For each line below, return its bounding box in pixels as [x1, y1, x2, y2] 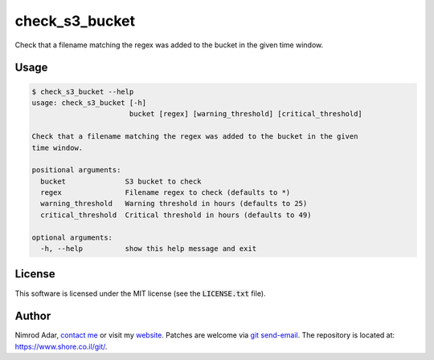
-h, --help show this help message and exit [40, 245, 257, 253]
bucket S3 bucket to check [40, 176, 202, 186]
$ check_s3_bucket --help [31, 87, 134, 96]
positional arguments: [31, 165, 121, 175]
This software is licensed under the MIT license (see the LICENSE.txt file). [14, 289, 266, 298]
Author [14, 309, 51, 323]
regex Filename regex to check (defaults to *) [40, 188, 291, 197]
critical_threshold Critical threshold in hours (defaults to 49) [40, 210, 312, 220]
